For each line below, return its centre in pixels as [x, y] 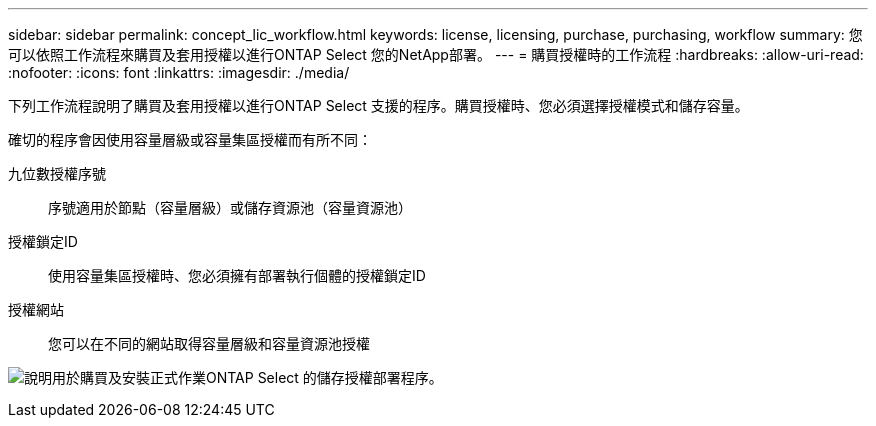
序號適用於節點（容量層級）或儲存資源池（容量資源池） [230, 207]
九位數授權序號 [57, 173]
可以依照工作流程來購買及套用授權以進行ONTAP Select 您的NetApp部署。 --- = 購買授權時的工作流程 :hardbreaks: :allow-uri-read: [436, 54]
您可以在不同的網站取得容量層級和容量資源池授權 [209, 343]
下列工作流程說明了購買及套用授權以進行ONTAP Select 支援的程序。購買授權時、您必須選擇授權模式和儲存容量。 [378, 105]
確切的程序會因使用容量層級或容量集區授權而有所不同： [190, 139]
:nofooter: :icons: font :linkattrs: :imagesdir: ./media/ [179, 72]
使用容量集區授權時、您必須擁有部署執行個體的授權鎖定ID [237, 275]
